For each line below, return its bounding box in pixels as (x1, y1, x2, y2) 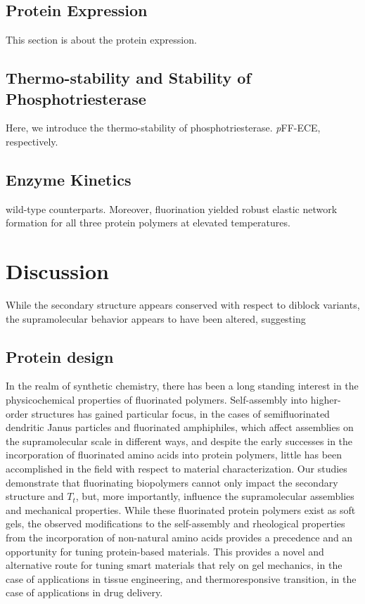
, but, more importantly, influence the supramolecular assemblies (75, 489, 354, 503)
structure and (6, 489, 64, 503)
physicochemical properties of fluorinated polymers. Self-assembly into (6, 392, 308, 407)
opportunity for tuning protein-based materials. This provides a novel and (6, 544, 324, 558)
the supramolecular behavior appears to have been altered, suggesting (6, 311, 306, 326)
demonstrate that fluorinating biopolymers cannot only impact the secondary (6, 475, 338, 489)
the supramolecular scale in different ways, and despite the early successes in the (6, 433, 353, 448)
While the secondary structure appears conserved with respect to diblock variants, (6, 297, 360, 312)
